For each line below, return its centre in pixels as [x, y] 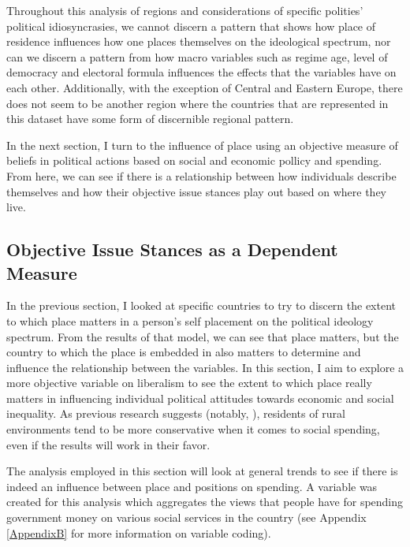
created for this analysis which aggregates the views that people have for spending [205, 502]
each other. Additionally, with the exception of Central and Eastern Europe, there [205, 87]
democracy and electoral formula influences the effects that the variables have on [201, 72]
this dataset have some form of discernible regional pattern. [150, 119]
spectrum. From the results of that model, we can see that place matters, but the [203, 336]
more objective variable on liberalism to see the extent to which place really [189, 383]
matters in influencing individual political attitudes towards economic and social [200, 398]
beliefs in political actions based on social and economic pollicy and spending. [194, 160]
